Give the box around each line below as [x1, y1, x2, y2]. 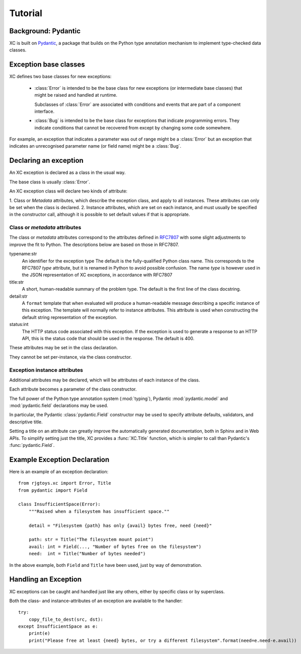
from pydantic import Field [18, 487, 88, 493]
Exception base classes [9, 60, 85, 69]
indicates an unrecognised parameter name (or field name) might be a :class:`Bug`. [9, 143, 181, 149]
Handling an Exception [9, 575, 82, 584]
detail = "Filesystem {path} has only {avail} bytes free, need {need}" [28, 522, 212, 529]
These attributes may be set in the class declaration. [9, 345, 118, 351]
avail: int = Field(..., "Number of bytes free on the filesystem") [28, 544, 201, 549]
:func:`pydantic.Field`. [9, 442, 55, 448]
